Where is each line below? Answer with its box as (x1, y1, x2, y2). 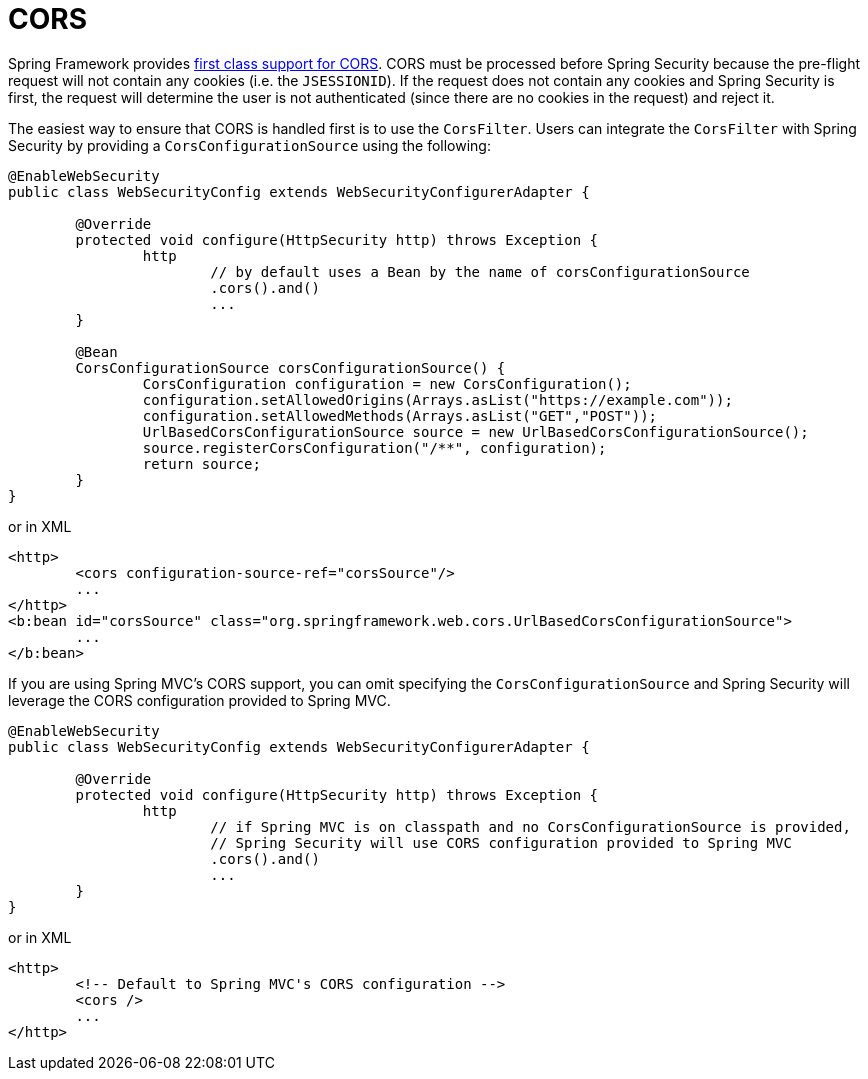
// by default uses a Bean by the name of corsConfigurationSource (210, 263, 750, 280)
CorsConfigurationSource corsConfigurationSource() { (75, 359, 506, 376)
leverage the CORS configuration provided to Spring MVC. (8, 691, 391, 709)
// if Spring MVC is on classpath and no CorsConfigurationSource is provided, (210, 818, 851, 835)
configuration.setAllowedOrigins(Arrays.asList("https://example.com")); (142, 391, 733, 408)
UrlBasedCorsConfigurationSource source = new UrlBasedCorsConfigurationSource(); (142, 423, 809, 440)
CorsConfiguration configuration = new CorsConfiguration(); (142, 375, 632, 392)
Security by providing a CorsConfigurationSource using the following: (8, 136, 491, 154)
